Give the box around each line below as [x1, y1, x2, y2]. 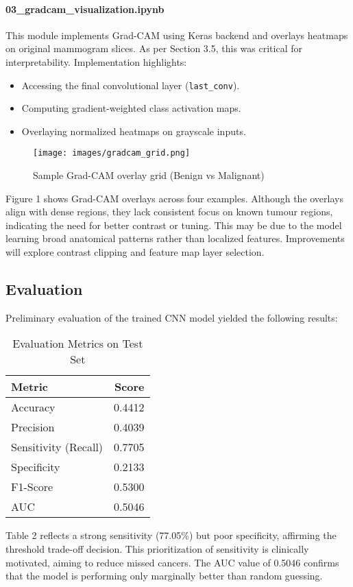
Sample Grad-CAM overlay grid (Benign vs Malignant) [33, 168, 265, 182]
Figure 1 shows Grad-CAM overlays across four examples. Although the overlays [5, 191, 343, 205]
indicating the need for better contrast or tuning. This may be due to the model [5, 217, 342, 232]
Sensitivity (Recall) [11, 439, 104, 455]
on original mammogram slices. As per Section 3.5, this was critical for [5, 41, 302, 56]
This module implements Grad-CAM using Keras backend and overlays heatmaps [5, 27, 348, 42]
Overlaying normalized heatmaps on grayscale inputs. [21, 123, 246, 138]
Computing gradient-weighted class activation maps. [21, 101, 241, 115]
